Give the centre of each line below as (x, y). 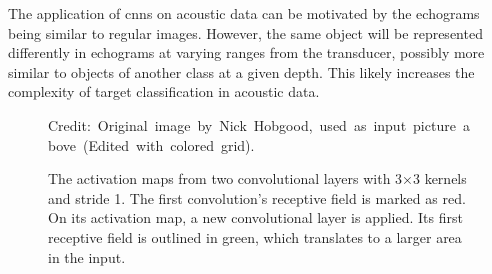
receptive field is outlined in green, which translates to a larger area (255, 236)
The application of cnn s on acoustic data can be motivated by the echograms (244, 13)
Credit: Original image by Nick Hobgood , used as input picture (252, 124)
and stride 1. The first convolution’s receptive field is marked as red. (257, 197)
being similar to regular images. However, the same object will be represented (245, 32)
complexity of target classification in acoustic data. (164, 91)
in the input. (87, 256)
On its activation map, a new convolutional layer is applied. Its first (255, 217)
